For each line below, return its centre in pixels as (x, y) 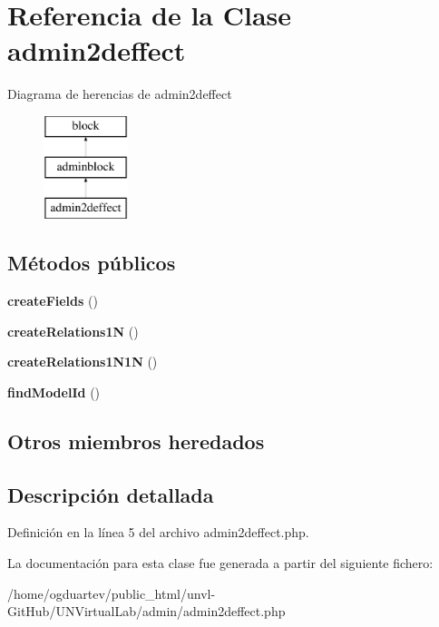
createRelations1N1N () (83, 362)
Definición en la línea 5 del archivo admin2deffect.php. (158, 532)
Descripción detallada (111, 494)
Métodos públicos (92, 263)
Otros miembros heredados (136, 441)
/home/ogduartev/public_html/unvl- (112, 593)
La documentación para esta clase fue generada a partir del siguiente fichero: (220, 563)
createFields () (53, 301)
